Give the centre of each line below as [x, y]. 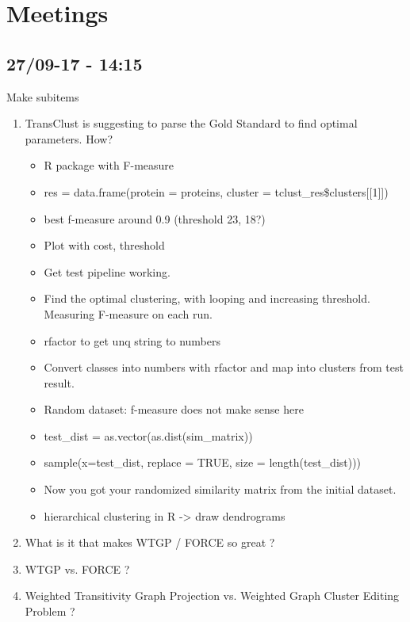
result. [59, 382]
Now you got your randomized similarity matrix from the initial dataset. [220, 489]
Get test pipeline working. [107, 271]
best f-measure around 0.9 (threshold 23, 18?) [155, 218]
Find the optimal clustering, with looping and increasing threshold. [207, 298]
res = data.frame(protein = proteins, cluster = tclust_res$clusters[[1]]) [216, 191]
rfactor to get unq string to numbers [132, 340]
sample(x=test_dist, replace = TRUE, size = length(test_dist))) [203, 462]
